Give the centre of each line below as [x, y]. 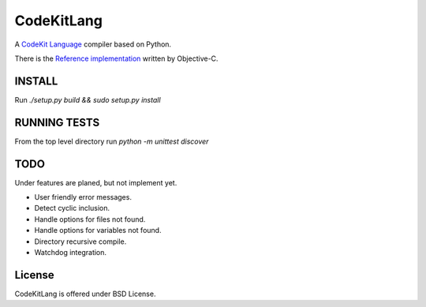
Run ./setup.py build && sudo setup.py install [88, 99]
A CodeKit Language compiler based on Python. [93, 44]
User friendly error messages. [83, 197]
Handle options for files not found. [90, 219]
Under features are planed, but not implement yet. [96, 182]
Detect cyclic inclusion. [72, 208]
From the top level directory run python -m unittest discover [112, 141]
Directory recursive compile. [80, 241]
